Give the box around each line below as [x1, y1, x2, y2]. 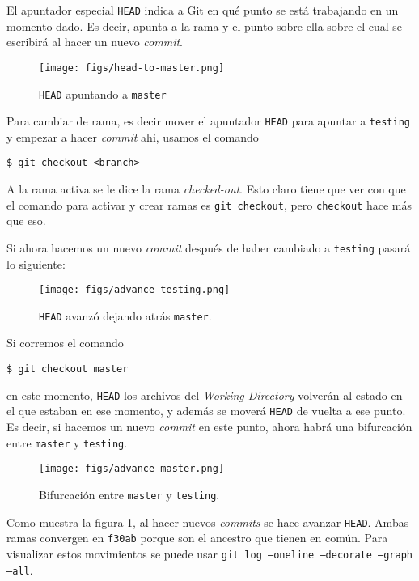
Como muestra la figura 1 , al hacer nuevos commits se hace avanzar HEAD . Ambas [6, 513, 409, 530]
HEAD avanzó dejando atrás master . [39, 307, 212, 324]
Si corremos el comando [6, 334, 124, 351]
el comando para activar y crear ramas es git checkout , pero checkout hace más [6, 196, 412, 213]
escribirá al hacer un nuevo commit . [6, 33, 183, 50]
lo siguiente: [6, 255, 66, 272]
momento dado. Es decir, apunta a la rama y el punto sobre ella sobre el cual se [6, 17, 403, 34]
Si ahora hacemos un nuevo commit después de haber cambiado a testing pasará [6, 239, 411, 256]
